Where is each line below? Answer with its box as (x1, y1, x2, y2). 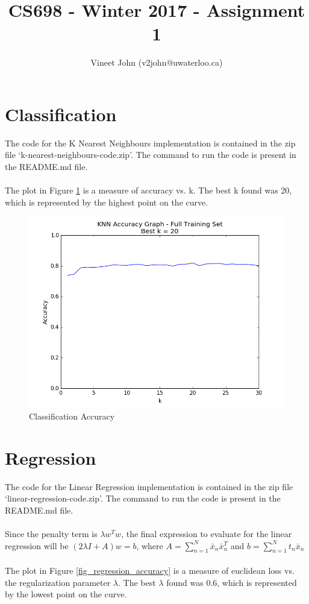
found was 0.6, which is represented (166, 576, 297, 588)
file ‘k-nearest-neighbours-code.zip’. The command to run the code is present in (5, 148, 296, 161)
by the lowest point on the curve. (5, 588, 127, 600)
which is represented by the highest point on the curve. (5, 195, 208, 208)
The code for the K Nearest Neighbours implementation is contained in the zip (5, 136, 296, 149)
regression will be (5, 539, 69, 552)
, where (136, 539, 163, 552)
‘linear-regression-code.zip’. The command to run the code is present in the (5, 492, 281, 505)
